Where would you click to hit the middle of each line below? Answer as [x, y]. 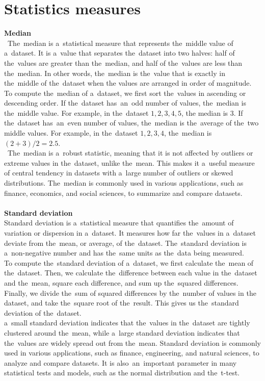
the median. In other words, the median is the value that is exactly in [115, 73]
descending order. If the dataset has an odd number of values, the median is [125, 103]
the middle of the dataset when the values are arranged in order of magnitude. [128, 83]
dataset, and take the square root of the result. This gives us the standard [122, 303]
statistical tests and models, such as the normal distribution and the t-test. [122, 373]
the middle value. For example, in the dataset [76, 112]
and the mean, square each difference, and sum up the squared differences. [121, 282]
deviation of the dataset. [43, 312]
